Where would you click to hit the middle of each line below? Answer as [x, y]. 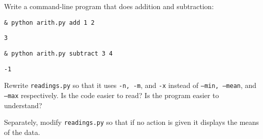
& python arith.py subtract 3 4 [58, 53]
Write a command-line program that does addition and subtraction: [109, 6]
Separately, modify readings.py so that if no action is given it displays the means [131, 122]
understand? [23, 105]
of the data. [22, 132]
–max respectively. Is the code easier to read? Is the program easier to [112, 95]
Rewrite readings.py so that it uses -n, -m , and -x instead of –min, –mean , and [130, 85]
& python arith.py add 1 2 [49, 22]
